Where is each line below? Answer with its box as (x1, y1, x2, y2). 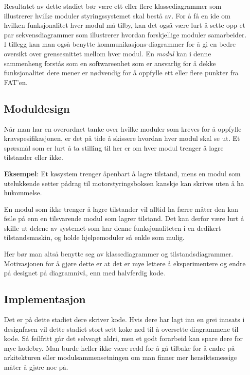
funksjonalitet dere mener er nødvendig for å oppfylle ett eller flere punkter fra (4, 68, 239, 78)
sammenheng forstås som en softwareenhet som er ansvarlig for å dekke (4, 58, 216, 68)
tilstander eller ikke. (4, 152, 63, 162)
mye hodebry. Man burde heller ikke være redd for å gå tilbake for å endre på (4, 342, 235, 353)
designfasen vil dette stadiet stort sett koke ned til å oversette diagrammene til (4, 324, 239, 334)
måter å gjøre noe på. (4, 362, 68, 372)
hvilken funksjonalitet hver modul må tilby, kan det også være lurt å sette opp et (4, 20, 246, 30)
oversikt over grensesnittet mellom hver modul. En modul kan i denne (4, 48, 211, 58)
